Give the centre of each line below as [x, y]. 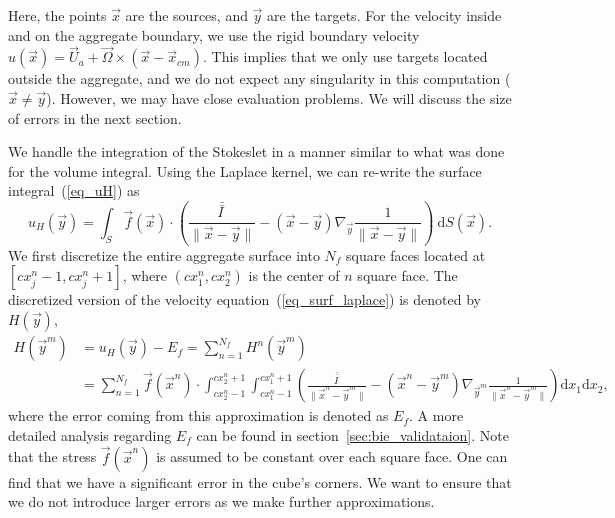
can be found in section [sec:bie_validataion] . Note [352, 434]
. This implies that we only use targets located [345, 56]
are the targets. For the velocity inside [384, 15]
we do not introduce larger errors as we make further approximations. [221, 501]
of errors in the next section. [95, 117]
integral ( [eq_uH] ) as [74, 190]
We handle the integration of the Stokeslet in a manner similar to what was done [256, 151]
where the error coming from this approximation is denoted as [198, 415]
